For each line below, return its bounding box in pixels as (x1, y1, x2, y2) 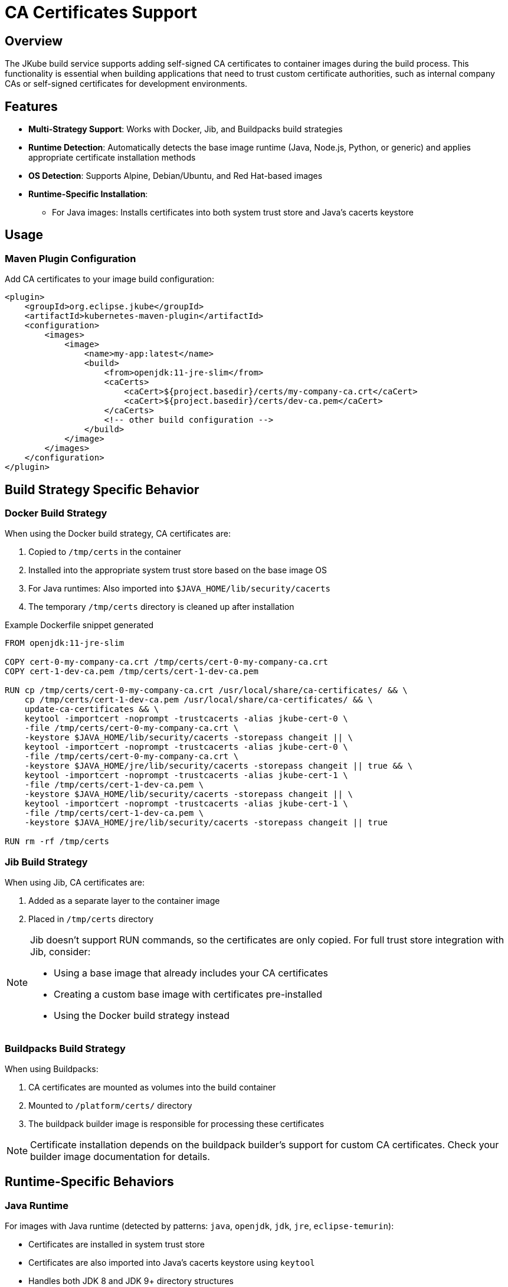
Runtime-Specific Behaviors (5, 1174, 174, 1190)
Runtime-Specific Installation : (28, 189, 148, 200)
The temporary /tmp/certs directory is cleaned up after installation (28, 602, 294, 612)
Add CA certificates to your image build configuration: (5, 274, 214, 285)
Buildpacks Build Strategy (5, 1042, 126, 1054)
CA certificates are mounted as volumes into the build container (28, 1082, 276, 1092)
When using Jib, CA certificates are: (5, 877, 145, 888)
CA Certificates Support (5, 2, 198, 22)
